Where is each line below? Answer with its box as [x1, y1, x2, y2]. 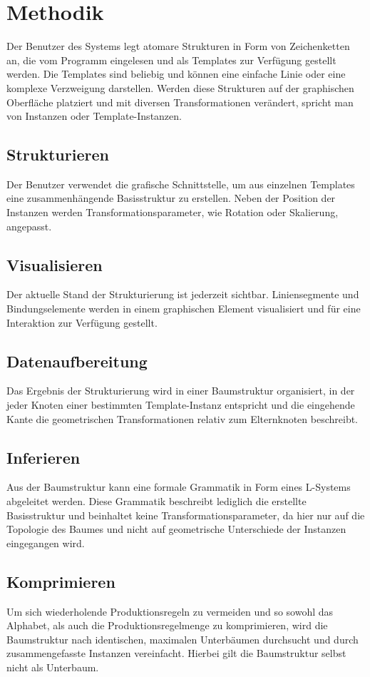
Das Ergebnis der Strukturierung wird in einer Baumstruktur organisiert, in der [6, 383, 355, 398]
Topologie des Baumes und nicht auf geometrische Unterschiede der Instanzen [6, 521, 346, 536]
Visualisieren [6, 253, 103, 275]
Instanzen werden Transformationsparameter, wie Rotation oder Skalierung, [6, 205, 339, 220]
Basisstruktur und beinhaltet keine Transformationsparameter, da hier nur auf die [6, 507, 365, 522]
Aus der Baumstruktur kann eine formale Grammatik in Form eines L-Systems [6, 479, 351, 494]
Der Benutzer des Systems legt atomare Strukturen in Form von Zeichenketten [6, 39, 350, 54]
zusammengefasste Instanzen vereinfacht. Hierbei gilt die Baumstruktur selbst [6, 646, 346, 661]
